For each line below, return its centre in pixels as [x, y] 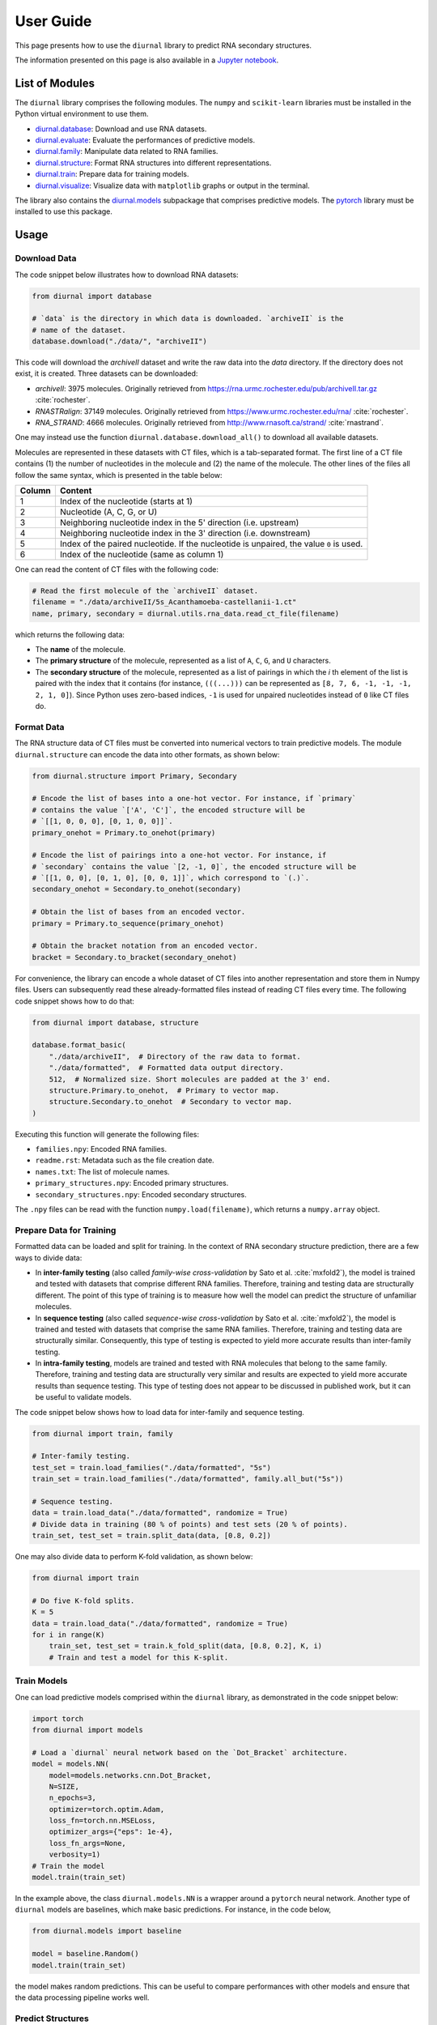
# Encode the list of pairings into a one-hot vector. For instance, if [179, 855]
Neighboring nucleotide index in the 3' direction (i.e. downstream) [185, 533]
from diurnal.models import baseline [107, 1931]
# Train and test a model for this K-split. [139, 1657]
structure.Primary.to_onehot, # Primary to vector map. [164, 1090]
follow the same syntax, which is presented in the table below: [119, 475]
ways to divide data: [49, 1258]
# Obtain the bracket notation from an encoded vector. [145, 946]
